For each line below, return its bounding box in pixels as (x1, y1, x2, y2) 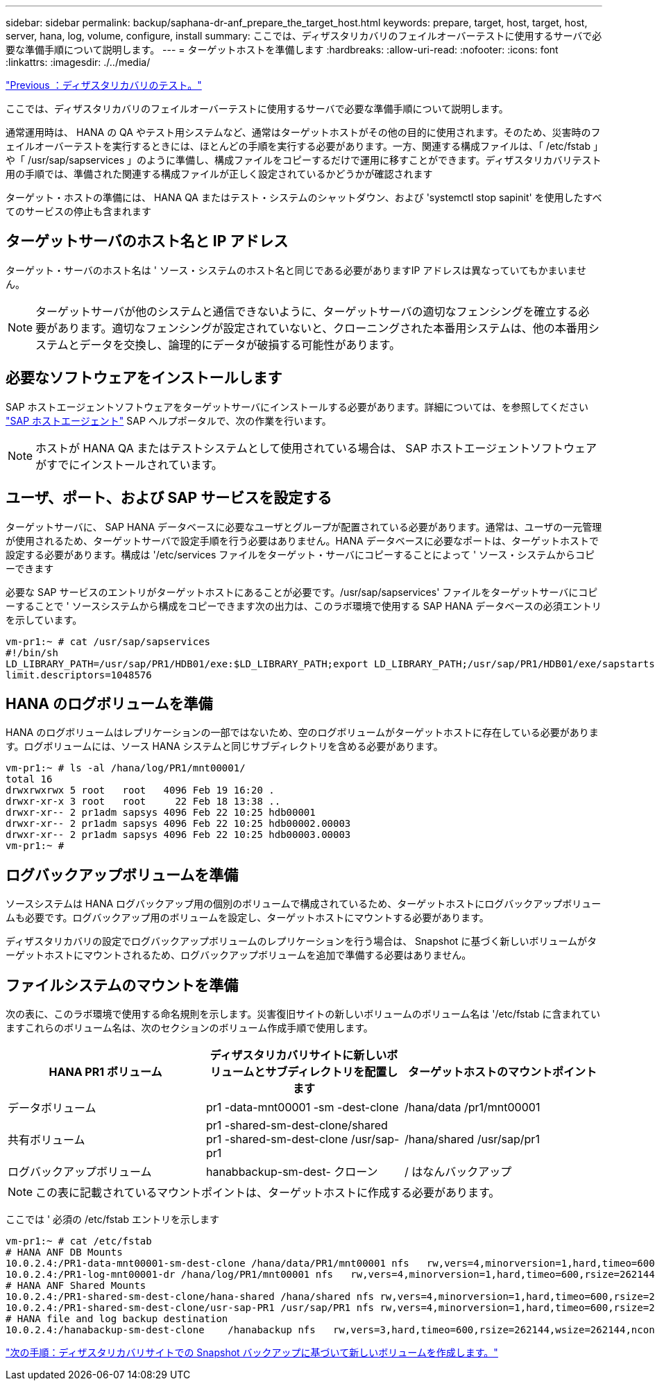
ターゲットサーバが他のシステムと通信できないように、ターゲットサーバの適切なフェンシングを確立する (35, 304, 579, 318)
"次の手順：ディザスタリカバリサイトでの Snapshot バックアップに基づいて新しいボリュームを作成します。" (6, 1346, 498, 1359)
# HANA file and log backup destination (6, 1313, 228, 1325)
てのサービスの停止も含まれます (6, 205, 151, 217)
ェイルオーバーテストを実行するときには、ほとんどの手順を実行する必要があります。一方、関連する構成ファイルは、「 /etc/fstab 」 (6, 140, 598, 152)
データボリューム (8, 1101, 96, 1115)
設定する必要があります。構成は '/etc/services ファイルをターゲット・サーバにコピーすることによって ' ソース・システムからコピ (6, 548, 595, 561)
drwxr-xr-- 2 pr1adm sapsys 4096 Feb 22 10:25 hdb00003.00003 (6, 829, 351, 841)
